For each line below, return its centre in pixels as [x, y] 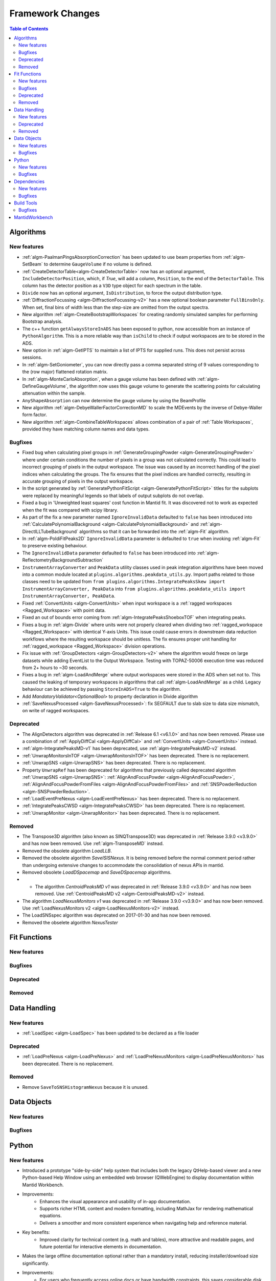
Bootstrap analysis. [42, 322]
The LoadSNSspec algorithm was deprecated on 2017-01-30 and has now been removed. [117, 915]
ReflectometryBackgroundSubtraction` [63, 560]
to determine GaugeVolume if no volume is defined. [98, 264]
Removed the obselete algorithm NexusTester [70, 922]
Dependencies [29, 181]
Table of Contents [29, 29]
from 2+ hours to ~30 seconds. [55, 668]
